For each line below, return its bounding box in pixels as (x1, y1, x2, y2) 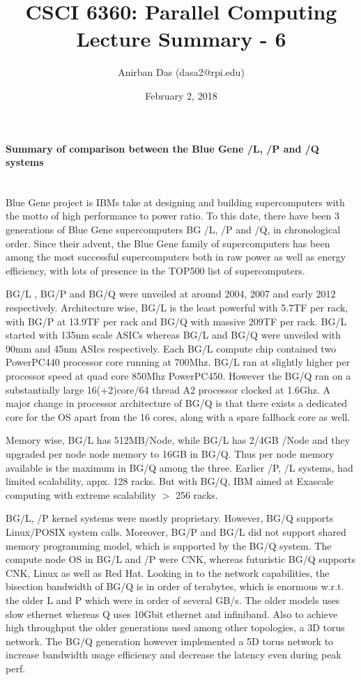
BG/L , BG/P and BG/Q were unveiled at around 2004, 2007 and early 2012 (6, 286, 336, 301)
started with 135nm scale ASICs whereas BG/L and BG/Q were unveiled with (6, 327, 341, 342)
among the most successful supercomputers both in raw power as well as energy (6, 249, 346, 264)
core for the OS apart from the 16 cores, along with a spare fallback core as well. (6, 409, 351, 424)
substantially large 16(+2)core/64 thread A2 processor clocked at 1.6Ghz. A (6, 382, 331, 396)
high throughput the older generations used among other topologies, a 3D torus (6, 620, 345, 635)
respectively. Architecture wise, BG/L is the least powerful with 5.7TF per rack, (6, 300, 348, 315)
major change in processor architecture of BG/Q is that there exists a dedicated (6, 396, 348, 410)
